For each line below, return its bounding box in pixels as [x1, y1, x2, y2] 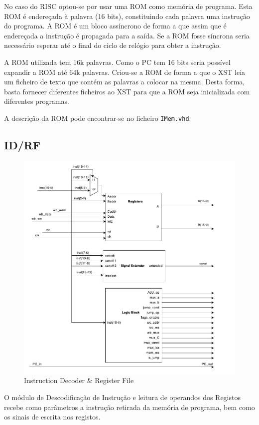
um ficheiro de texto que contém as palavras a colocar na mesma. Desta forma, [4, 76, 245, 87]
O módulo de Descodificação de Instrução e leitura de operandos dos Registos [4, 392, 241, 402]
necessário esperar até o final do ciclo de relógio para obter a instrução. [4, 40, 221, 50]
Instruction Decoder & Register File [24, 375, 134, 386]
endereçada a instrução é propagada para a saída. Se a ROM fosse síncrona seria [4, 30, 250, 40]
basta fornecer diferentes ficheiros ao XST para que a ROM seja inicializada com [4, 86, 250, 96]
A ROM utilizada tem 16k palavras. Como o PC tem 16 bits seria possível [4, 56, 231, 67]
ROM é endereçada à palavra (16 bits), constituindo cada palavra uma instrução [4, 10, 250, 21]
